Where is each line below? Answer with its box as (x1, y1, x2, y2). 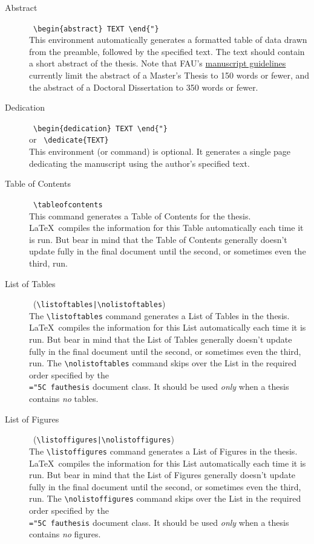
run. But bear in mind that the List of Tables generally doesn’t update (29, 333, 292, 346)
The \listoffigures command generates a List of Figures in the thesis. (29, 444, 298, 457)
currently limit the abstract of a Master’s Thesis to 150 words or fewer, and (29, 69, 310, 82)
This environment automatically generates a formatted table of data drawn (29, 33, 307, 46)
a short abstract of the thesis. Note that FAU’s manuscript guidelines (29, 57, 286, 70)
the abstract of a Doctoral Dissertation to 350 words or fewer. (29, 80, 258, 93)
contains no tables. (29, 392, 99, 405)
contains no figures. (29, 528, 101, 540)
